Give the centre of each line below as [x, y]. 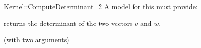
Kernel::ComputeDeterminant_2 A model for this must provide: [101, 6]
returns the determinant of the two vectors [68, 23]
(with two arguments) [37, 39]
